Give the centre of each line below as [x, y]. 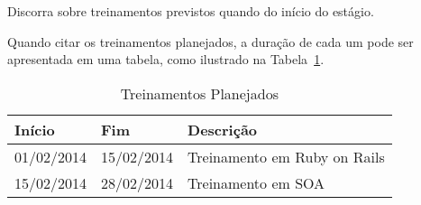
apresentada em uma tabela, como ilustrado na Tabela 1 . [166, 59]
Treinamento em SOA [256, 182]
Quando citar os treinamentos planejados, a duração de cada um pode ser [210, 41]
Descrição [223, 129]
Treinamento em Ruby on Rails [286, 156]
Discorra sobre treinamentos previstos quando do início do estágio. [191, 11]
